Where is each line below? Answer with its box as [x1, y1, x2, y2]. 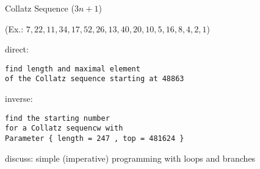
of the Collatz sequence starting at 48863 [5, 74, 184, 84]
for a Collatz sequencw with [5, 124, 123, 133]
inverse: [5, 92, 33, 105]
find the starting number [5, 113, 110, 123]
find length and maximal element [5, 64, 140, 73]
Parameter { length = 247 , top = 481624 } [5, 134, 184, 143]
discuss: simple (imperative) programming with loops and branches [5, 151, 256, 164]
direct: [5, 43, 29, 56]
